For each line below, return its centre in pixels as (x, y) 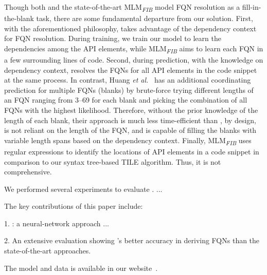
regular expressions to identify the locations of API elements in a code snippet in (132, 151)
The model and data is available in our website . (81, 268)
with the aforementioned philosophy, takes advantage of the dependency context (130, 28)
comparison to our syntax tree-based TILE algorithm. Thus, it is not (113, 161)
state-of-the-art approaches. (48, 251)
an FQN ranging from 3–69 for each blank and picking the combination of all (126, 100)
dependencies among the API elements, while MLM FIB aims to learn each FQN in (134, 49)
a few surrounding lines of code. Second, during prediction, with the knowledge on (134, 60)
